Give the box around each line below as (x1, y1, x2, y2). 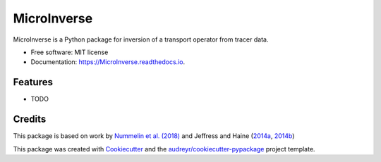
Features (13, 76, 53, 88)
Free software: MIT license (30, 48, 109, 56)
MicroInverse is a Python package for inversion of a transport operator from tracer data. (13, 35, 269, 44)
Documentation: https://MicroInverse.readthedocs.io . (30, 58, 186, 66)
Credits (13, 113, 47, 125)
